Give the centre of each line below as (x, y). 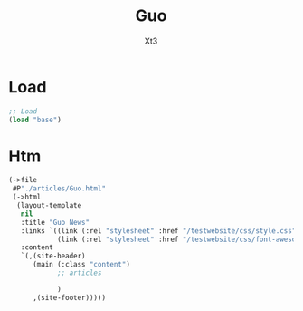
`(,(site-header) (53, 256)
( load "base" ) (35, 120)
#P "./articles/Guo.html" (59, 189)
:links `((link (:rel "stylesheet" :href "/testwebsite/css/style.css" (158, 231)
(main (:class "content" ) (81, 265)
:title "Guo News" (55, 222)
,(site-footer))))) (69, 297)
